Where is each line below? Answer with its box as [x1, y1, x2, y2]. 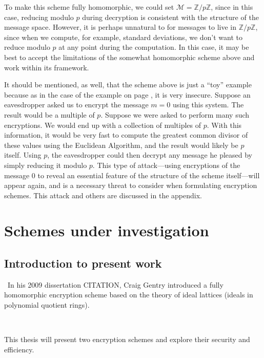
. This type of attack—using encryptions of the [92, 159, 240, 170]
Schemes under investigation [4, 220, 209, 241]
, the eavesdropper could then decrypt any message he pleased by [47, 149, 252, 160]
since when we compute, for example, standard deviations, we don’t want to [4, 31, 243, 42]
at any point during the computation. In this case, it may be [58, 42, 249, 52]
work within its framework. [4, 62, 89, 72]
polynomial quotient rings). [4, 299, 90, 310]
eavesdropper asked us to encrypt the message [4, 99, 149, 110]
